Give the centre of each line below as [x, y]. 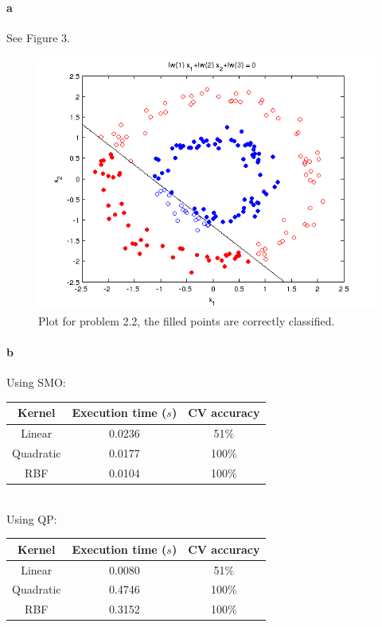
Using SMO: [36, 382]
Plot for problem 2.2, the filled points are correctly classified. [187, 320]
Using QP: [32, 518]
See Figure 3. [38, 37]
